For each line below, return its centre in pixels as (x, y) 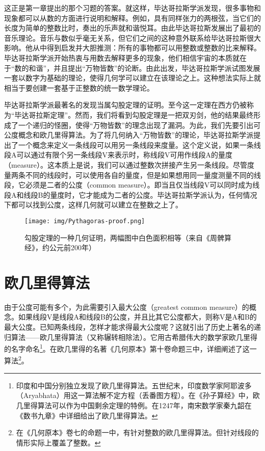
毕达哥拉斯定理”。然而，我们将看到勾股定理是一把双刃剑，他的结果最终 (134, 114)
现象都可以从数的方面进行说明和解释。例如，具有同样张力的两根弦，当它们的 (132, 18)
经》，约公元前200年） (60, 247)
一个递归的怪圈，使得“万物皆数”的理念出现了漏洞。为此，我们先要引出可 (139, 125)
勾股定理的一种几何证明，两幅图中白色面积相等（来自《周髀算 (128, 237)
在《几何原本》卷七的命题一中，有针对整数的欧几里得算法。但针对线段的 (137, 432)
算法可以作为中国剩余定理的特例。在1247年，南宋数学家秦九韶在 (144, 405)
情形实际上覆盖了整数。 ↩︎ (58, 442)
